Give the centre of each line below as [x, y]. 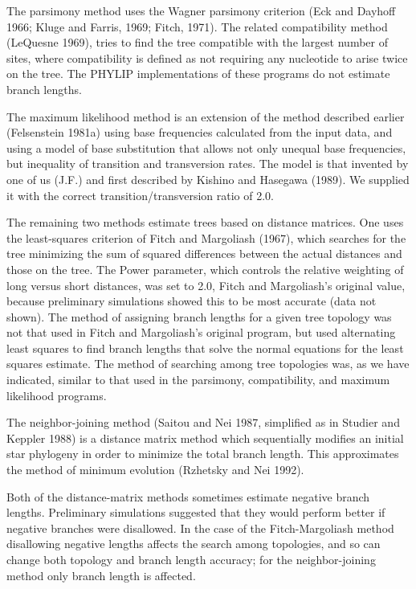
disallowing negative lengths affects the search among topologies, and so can [194, 544]
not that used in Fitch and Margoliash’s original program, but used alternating [201, 332]
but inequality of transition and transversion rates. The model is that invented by [208, 164]
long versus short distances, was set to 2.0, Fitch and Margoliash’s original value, [206, 285]
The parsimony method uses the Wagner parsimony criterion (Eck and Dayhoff [201, 10]
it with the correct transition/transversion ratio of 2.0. [140, 195]
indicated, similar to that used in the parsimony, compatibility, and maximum [198, 380]
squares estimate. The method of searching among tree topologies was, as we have [208, 364]
